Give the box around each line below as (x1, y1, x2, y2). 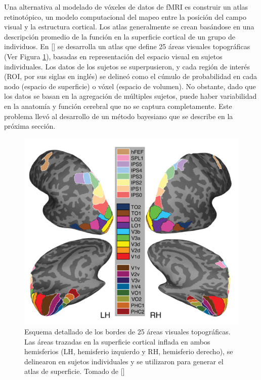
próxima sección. (4, 121, 56, 131)
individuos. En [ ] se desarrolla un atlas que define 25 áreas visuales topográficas (4, 41, 250, 52)
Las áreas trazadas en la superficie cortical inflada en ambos (24, 336, 210, 347)
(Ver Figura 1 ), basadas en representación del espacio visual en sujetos (4, 51, 223, 61)
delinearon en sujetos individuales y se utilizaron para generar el (24, 356, 224, 366)
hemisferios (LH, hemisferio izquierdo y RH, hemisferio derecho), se (24, 346, 233, 357)
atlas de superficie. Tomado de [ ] (24, 366, 125, 376)
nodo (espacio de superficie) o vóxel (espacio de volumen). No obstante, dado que (4, 81, 256, 91)
